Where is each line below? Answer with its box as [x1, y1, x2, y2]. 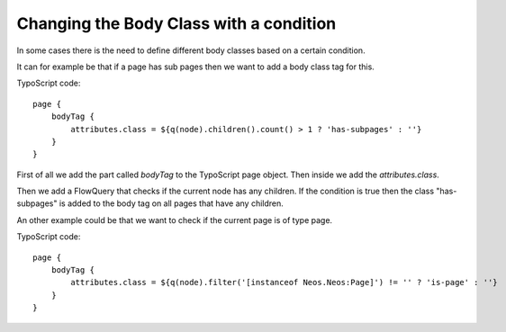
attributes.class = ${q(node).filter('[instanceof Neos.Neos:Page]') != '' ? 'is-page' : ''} [70, 277, 499, 288]
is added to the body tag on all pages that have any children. [59, 198, 284, 209]
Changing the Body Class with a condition [16, 13, 337, 33]
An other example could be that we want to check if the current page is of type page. [16, 214, 333, 225]
